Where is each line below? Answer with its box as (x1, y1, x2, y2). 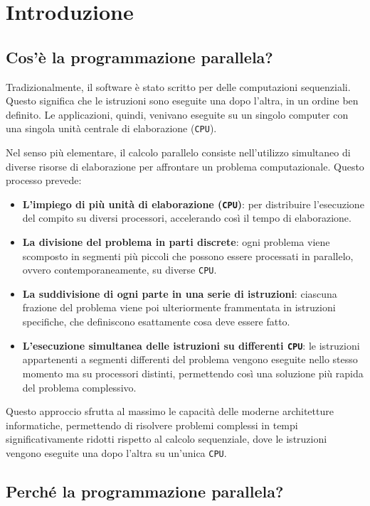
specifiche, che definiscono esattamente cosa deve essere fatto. (22, 314, 290, 329)
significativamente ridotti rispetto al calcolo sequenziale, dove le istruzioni (6, 431, 327, 446)
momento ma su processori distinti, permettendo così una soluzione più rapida (22, 365, 364, 380)
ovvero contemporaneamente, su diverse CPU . (22, 262, 217, 277)
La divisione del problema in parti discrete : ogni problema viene (22, 235, 330, 249)
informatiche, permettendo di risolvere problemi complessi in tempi (6, 417, 298, 432)
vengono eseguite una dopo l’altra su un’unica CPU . (6, 445, 227, 460)
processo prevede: (6, 173, 82, 188)
